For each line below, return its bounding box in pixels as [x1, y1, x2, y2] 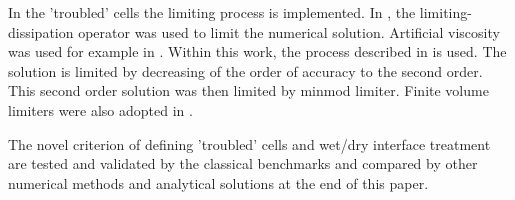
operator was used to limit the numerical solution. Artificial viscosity [78, 21, 500, 42]
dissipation [8, 21, 74, 42]
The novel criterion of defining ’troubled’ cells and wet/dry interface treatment [8, 133, 491, 154]
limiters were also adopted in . [8, 99, 193, 120]
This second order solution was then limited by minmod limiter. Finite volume [8, 80, 489, 101]
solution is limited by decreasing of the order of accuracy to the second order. [8, 60, 483, 81]
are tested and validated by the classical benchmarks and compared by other [8, 153, 478, 174]
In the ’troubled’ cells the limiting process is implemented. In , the [8, 2, 416, 22]
